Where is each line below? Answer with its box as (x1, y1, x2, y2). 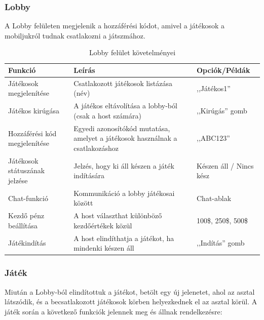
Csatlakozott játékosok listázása (73, 77, 172, 88)
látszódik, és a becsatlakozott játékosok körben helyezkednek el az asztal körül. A (5, 296, 257, 307)
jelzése (8, 175, 28, 185)
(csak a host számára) (73, 110, 141, 121)
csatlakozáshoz (73, 142, 119, 153)
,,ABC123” (197, 133, 230, 143)
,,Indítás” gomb (197, 237, 245, 248)
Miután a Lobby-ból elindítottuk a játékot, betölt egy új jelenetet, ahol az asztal (5, 286, 255, 297)
